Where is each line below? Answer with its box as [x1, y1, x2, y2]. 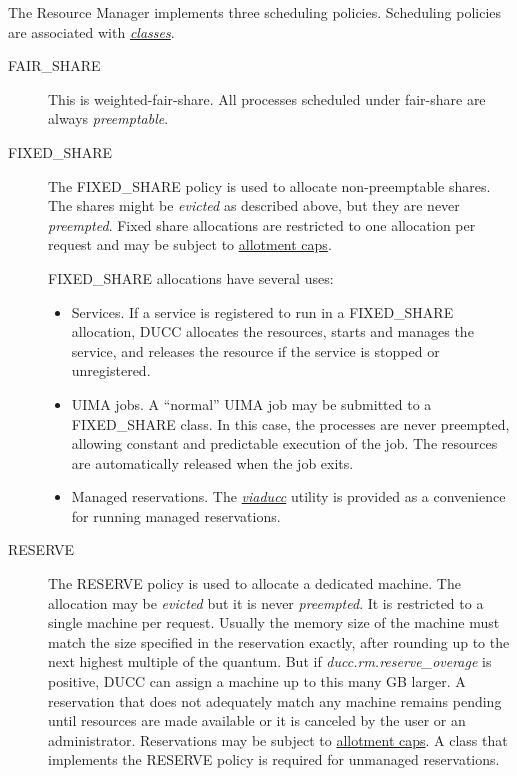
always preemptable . [48, 108, 169, 129]
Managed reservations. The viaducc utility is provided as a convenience [71, 486, 506, 507]
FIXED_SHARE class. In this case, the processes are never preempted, [71, 413, 510, 434]
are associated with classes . [8, 21, 175, 42]
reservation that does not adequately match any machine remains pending [48, 690, 502, 711]
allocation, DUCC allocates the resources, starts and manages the [71, 321, 474, 342]
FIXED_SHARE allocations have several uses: [48, 267, 334, 288]
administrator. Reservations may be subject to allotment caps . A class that [48, 729, 508, 750]
